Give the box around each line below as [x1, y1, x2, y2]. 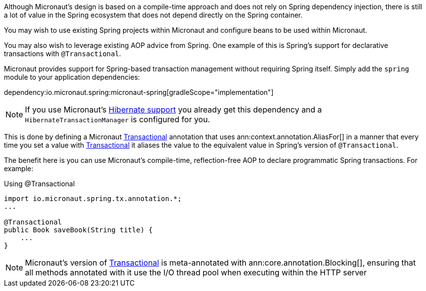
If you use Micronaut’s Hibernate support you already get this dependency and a [25, 105, 322, 114]
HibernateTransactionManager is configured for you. [25, 114, 210, 124]
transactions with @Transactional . [4, 49, 121, 58]
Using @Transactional [4, 179, 75, 188]
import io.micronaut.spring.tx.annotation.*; [4, 195, 182, 202]
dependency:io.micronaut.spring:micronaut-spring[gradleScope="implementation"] [4, 88, 274, 96]
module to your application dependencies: [4, 73, 140, 81]
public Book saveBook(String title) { [4, 226, 153, 234]
